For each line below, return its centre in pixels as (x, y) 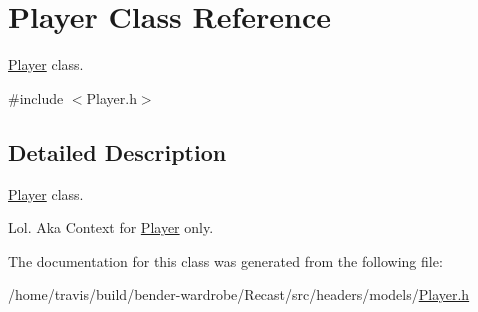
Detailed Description (117, 151)
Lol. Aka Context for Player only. (111, 227)
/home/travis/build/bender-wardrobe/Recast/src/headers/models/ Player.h (239, 294)
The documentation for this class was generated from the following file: (225, 260)
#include (36, 97)
